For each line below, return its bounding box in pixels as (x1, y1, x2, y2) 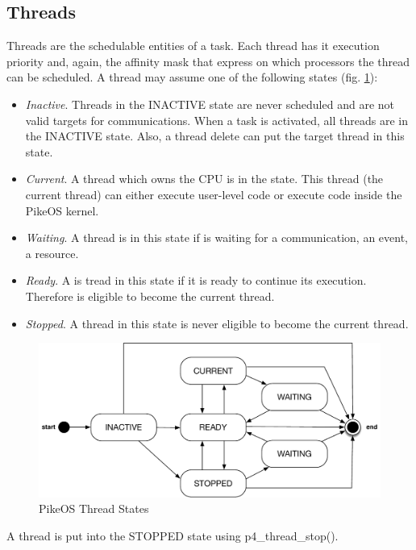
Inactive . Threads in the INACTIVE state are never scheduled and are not (25, 95, 394, 112)
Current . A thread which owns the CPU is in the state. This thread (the (25, 170, 384, 187)
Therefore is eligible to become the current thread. (25, 287, 275, 304)
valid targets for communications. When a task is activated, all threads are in (25, 111, 408, 128)
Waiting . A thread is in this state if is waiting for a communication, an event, (25, 229, 409, 246)
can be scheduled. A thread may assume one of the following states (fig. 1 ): (6, 69, 378, 85)
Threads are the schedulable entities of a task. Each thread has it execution (6, 37, 380, 54)
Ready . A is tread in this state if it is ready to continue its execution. (25, 272, 367, 289)
